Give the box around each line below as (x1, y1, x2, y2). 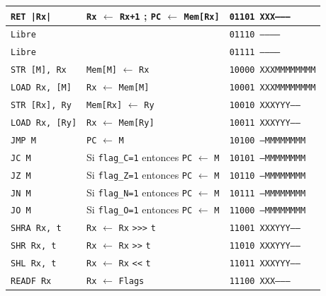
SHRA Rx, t (11, 223, 62, 234)
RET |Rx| (11, 11, 52, 22)
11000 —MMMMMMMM (229, 206, 306, 216)
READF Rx (11, 276, 52, 287)
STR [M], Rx (11, 65, 67, 76)
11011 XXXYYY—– (229, 259, 300, 269)
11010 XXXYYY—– (229, 241, 300, 251)
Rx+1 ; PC (119, 8, 162, 23)
